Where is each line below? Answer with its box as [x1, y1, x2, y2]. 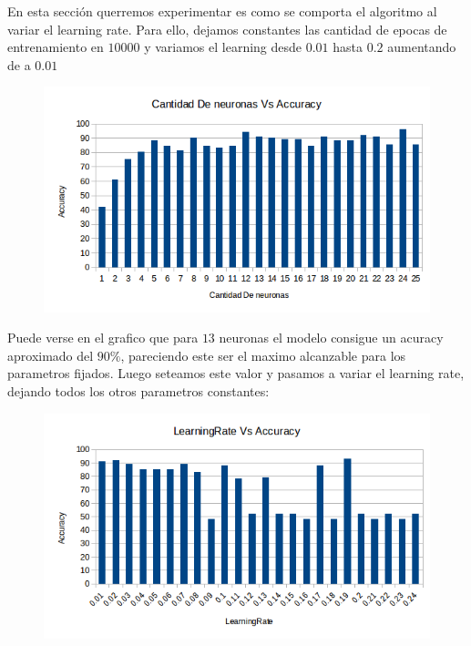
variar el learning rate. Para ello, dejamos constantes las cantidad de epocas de [7, 19, 447, 38]
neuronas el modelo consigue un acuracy [219, 328, 444, 347]
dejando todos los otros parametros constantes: [7, 382, 270, 401]
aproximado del [7, 345, 94, 364]
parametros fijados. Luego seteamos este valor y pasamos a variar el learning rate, [7, 364, 465, 383]
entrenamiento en [7, 37, 104, 56]
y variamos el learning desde [144, 37, 302, 56]
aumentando [387, 37, 456, 56]
